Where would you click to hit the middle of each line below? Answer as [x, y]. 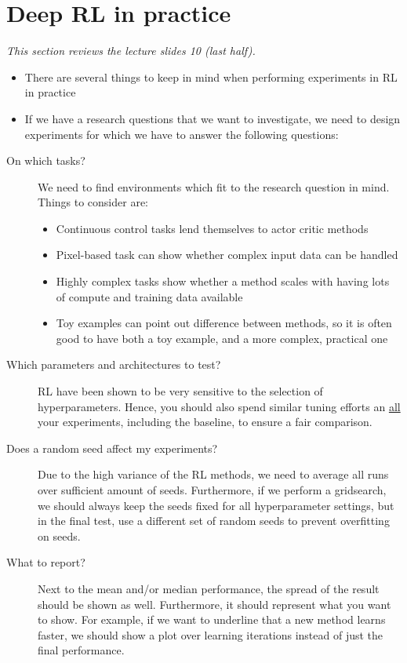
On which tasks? [46, 160]
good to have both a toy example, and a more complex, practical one [222, 338]
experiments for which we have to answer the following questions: [182, 134]
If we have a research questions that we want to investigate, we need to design [213, 118]
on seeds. [59, 535]
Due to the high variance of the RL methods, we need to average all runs [213, 474]
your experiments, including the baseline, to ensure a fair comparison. [205, 422]
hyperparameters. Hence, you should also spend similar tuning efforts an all [219, 406]
